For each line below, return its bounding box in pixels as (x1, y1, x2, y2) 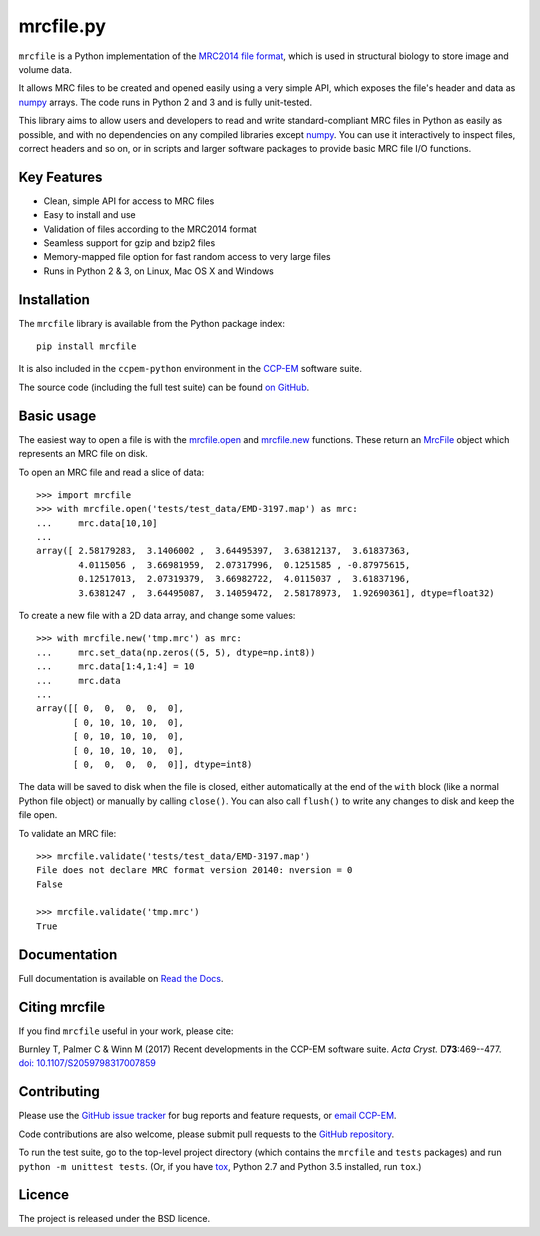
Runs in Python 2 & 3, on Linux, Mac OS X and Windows (43, 265, 274, 277)
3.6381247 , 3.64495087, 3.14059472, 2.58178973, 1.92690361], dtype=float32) (78, 587, 495, 599)
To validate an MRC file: (18, 827, 117, 839)
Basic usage (18, 407, 97, 424)
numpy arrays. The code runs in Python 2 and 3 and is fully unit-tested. (18, 96, 313, 108)
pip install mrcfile (36, 341, 137, 352)
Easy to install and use (43, 209, 136, 221)
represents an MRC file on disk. (18, 448, 149, 460)
